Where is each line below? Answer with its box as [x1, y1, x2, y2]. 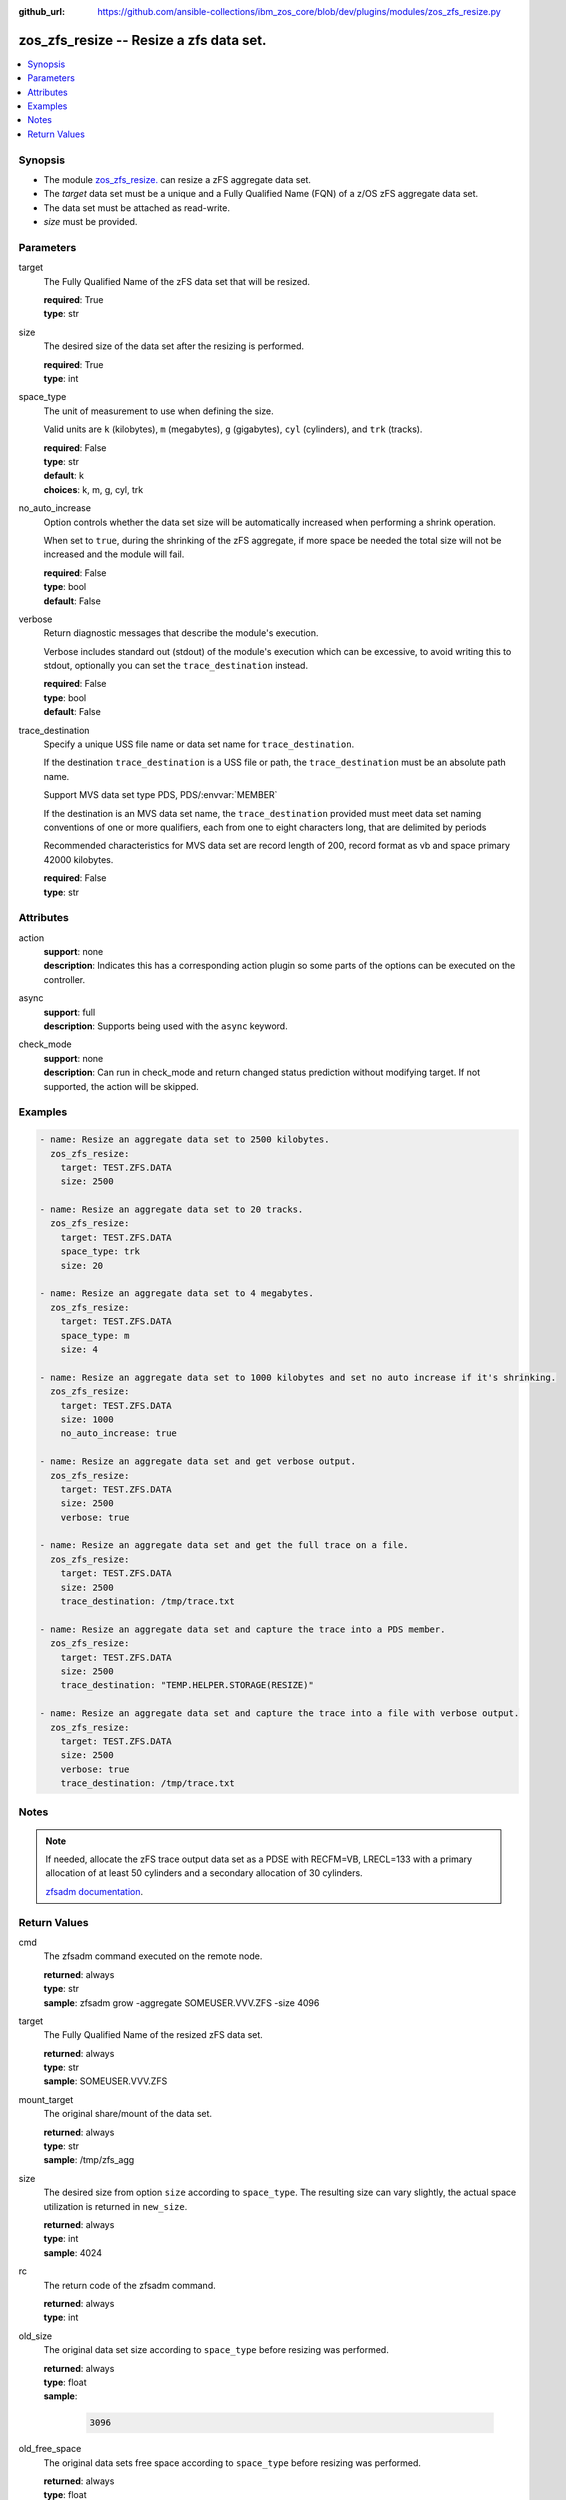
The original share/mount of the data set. [43, 2108, 213, 2120]
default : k [43, 470, 85, 482]
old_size [18, 2330, 53, 2342]
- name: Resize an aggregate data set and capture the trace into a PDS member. [39, 1623, 446, 1635]
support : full [43, 1006, 96, 1018]
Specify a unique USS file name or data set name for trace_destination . [43, 738, 355, 750]
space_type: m [60, 1330, 130, 1341]
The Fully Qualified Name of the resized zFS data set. [43, 2029, 264, 2041]
